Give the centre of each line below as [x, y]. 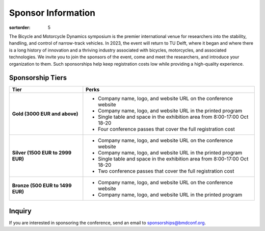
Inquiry [20, 211]
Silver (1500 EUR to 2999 [42, 153]
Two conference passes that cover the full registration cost [166, 171]
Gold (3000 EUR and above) [45, 114]
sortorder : [20, 27]
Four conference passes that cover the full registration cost [166, 129]
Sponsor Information [52, 13]
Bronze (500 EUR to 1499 [42, 185]
